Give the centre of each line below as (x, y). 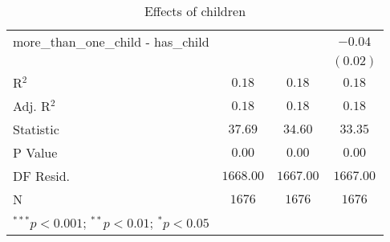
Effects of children (195, 11)
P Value (35, 152)
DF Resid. (41, 176)
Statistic (36, 129)
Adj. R (32, 106)
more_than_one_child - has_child (111, 41)
